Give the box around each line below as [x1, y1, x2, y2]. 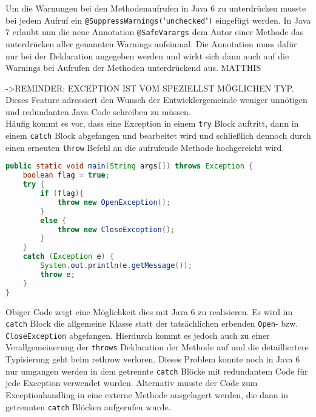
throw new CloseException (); [57, 225, 175, 234]
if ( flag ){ [40, 189, 84, 198]
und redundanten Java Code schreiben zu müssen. [5, 105, 191, 118]
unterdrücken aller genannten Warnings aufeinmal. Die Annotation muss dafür [5, 37, 297, 50]
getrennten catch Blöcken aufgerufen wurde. [5, 400, 171, 413]
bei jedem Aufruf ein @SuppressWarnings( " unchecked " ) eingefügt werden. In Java [5, 13, 311, 26]
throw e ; [40, 270, 75, 279]
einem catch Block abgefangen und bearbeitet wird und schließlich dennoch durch [5, 129, 311, 142]
